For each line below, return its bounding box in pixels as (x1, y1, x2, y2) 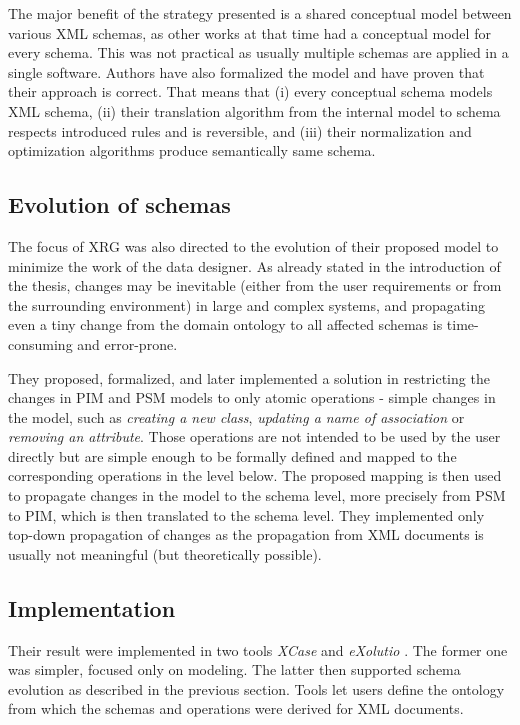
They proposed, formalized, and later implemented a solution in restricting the (8, 367, 490, 388)
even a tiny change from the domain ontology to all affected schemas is (8, 314, 443, 335)
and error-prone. (77, 333, 178, 354)
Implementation (8, 592, 176, 623)
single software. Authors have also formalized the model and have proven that (8, 61, 485, 82)
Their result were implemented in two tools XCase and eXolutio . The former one (8, 639, 508, 660)
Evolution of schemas (8, 189, 231, 220)
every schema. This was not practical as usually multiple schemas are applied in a (8, 42, 509, 63)
